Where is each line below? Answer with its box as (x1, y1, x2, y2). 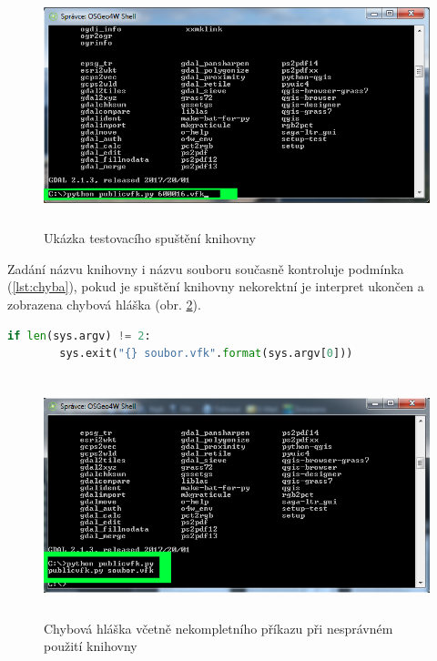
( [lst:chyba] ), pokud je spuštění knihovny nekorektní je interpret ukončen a (7, 277, 424, 296)
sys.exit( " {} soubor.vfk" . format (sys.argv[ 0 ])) (59, 347, 353, 361)
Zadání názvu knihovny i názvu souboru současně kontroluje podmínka (7, 259, 404, 278)
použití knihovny (44, 636, 137, 656)
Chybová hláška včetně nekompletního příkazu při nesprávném (44, 618, 393, 637)
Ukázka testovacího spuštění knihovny (44, 229, 256, 248)
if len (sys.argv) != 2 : (7, 329, 151, 342)
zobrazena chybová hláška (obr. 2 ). (7, 294, 201, 313)
